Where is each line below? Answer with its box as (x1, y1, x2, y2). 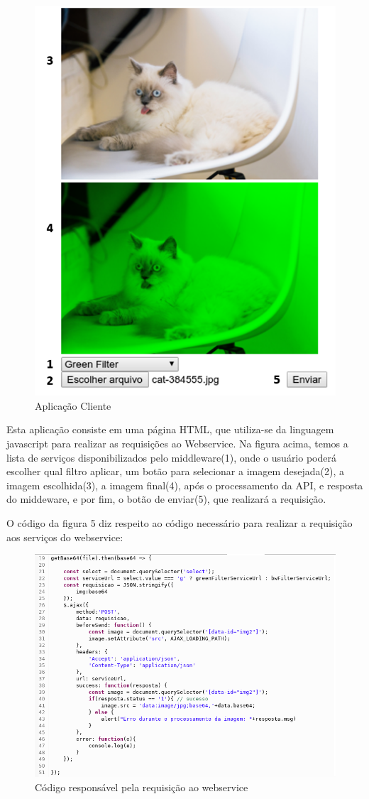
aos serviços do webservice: (6, 529, 123, 544)
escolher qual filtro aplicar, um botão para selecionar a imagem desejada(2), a (6, 464, 345, 479)
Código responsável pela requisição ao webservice (35, 779, 248, 794)
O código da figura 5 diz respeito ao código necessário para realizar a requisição (6, 516, 353, 531)
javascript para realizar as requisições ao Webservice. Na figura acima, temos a (6, 436, 348, 451)
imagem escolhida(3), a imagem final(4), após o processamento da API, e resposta (6, 477, 363, 492)
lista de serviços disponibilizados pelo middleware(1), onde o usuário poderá (6, 450, 336, 464)
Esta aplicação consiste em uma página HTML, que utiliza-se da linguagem (6, 422, 334, 437)
